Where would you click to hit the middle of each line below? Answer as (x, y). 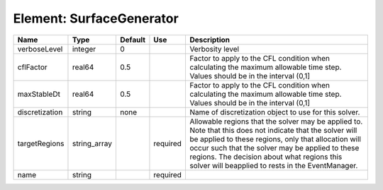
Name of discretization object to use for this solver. (274, 112)
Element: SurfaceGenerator (96, 18)
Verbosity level (214, 49)
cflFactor (32, 67)
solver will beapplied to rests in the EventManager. (273, 165)
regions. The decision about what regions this (266, 157)
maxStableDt (39, 94)
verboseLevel (40, 49)
